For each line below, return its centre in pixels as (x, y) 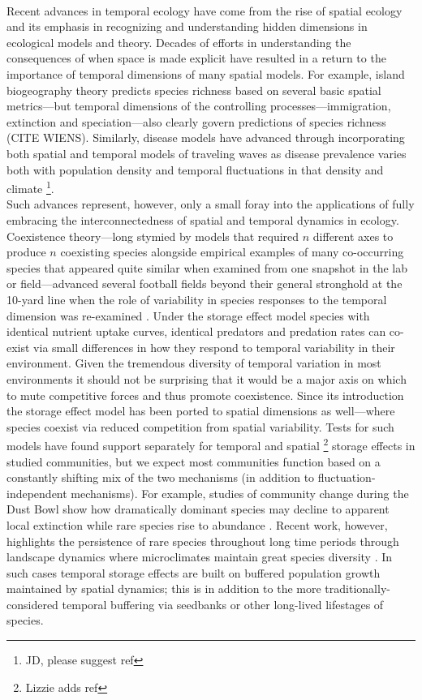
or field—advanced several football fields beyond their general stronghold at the (205, 283)
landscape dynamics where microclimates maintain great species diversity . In (200, 557)
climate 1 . (30, 187)
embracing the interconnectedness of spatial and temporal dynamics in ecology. (203, 219)
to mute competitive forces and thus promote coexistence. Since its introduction (205, 395)
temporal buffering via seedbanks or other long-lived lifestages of (223, 604)
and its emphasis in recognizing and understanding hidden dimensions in (187, 26)
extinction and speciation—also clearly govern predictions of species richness (196, 121)
